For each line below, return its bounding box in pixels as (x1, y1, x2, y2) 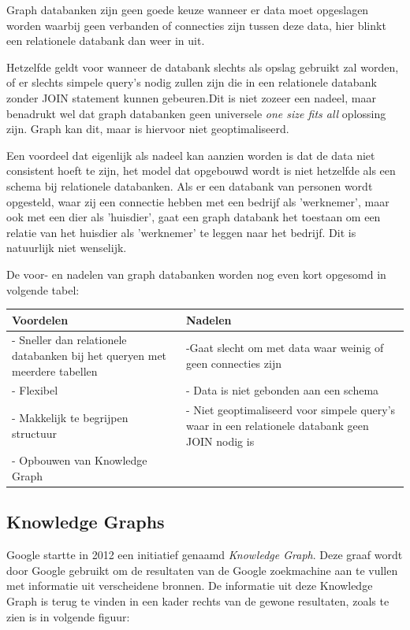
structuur (12, 424, 57, 441)
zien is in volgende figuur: (6, 608, 130, 624)
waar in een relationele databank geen (185, 417, 369, 433)
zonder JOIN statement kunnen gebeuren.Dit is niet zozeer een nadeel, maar (6, 89, 376, 106)
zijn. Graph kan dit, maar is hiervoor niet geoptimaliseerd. (6, 120, 289, 137)
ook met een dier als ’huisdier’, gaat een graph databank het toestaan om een (6, 209, 381, 225)
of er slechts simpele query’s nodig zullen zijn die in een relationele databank (6, 74, 377, 91)
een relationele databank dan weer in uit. (6, 32, 205, 49)
